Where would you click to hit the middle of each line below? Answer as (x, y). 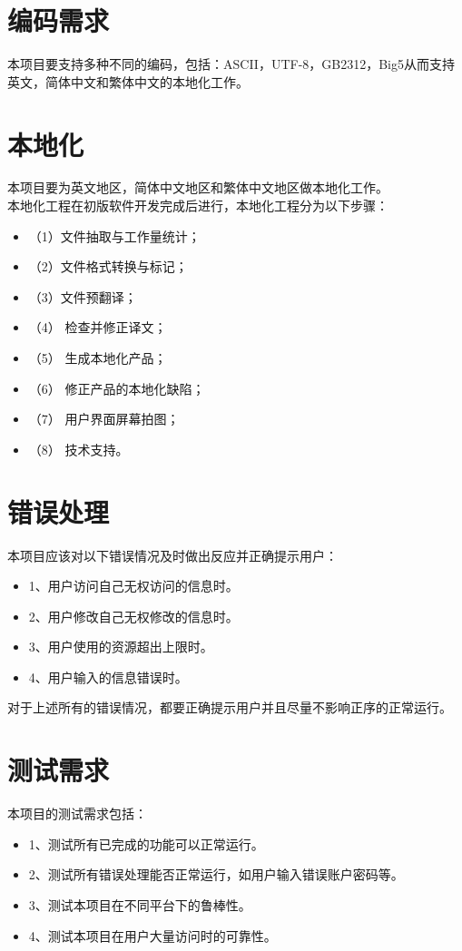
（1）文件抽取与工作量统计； (114, 235)
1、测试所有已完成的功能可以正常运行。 (146, 843)
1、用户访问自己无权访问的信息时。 (133, 586)
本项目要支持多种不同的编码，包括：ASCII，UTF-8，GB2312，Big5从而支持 (231, 64)
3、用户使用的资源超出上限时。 (121, 647)
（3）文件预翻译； (83, 296)
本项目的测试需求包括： (77, 814)
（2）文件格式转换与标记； (108, 266)
